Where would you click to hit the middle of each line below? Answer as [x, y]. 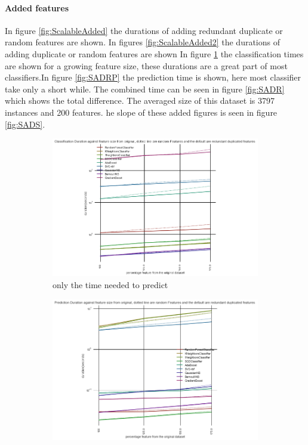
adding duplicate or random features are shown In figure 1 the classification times [154, 53]
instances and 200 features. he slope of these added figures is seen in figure [141, 112]
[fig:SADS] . [25, 124]
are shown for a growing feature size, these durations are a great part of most [146, 65]
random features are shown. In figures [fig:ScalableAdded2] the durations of [143, 42]
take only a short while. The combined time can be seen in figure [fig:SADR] [145, 89]
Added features [37, 7]
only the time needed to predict [110, 285]
